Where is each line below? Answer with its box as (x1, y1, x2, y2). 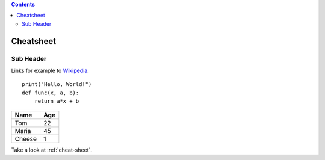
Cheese (14, 134, 37, 143)
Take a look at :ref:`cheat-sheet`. (11, 146, 93, 153)
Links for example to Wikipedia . (11, 67, 90, 74)
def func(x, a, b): (22, 89, 79, 96)
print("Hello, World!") (22, 81, 92, 88)
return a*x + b (34, 98, 79, 105)
